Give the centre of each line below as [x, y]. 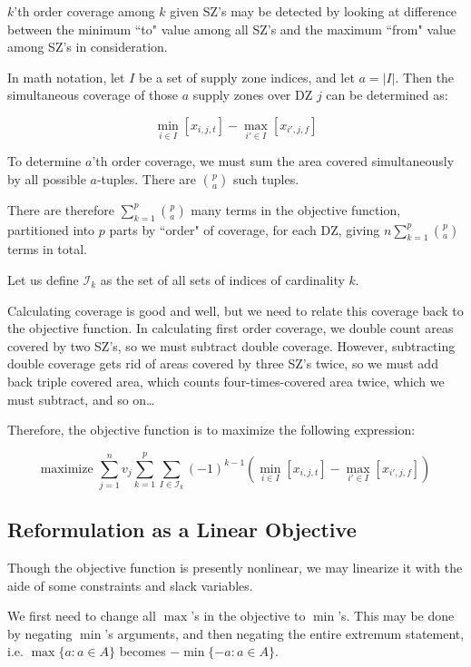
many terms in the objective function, [296, 209]
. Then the [425, 77]
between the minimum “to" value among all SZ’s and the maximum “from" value [231, 29]
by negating [40, 633]
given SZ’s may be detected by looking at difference [314, 11]
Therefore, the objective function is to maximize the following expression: [211, 430]
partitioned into [51, 229]
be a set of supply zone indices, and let [247, 77]
